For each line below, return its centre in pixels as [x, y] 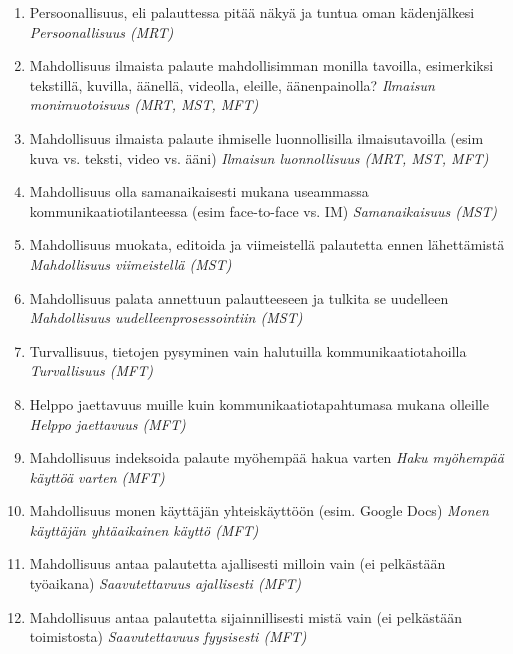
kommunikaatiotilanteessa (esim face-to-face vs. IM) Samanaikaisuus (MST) [263, 210]
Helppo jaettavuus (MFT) [107, 423]
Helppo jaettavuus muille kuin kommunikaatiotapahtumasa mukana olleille [259, 403]
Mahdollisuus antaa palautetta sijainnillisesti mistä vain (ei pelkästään [246, 616]
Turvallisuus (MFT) [91, 370]
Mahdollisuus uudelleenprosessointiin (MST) [166, 317]
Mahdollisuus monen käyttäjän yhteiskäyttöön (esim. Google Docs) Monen [259, 510]
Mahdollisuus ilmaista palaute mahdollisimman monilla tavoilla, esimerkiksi [261, 65]
